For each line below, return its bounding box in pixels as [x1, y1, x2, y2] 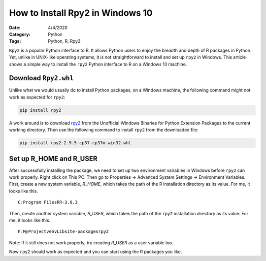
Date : [9, 25, 21, 31]
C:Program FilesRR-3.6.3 [18, 199, 78, 205]
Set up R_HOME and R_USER [9, 154, 98, 163]
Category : [9, 31, 31, 37]
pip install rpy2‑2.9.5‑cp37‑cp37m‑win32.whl [19, 140, 132, 146]
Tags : [9, 38, 21, 44]
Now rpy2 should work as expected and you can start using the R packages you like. [9, 249, 182, 255]
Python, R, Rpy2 [48, 38, 81, 44]
